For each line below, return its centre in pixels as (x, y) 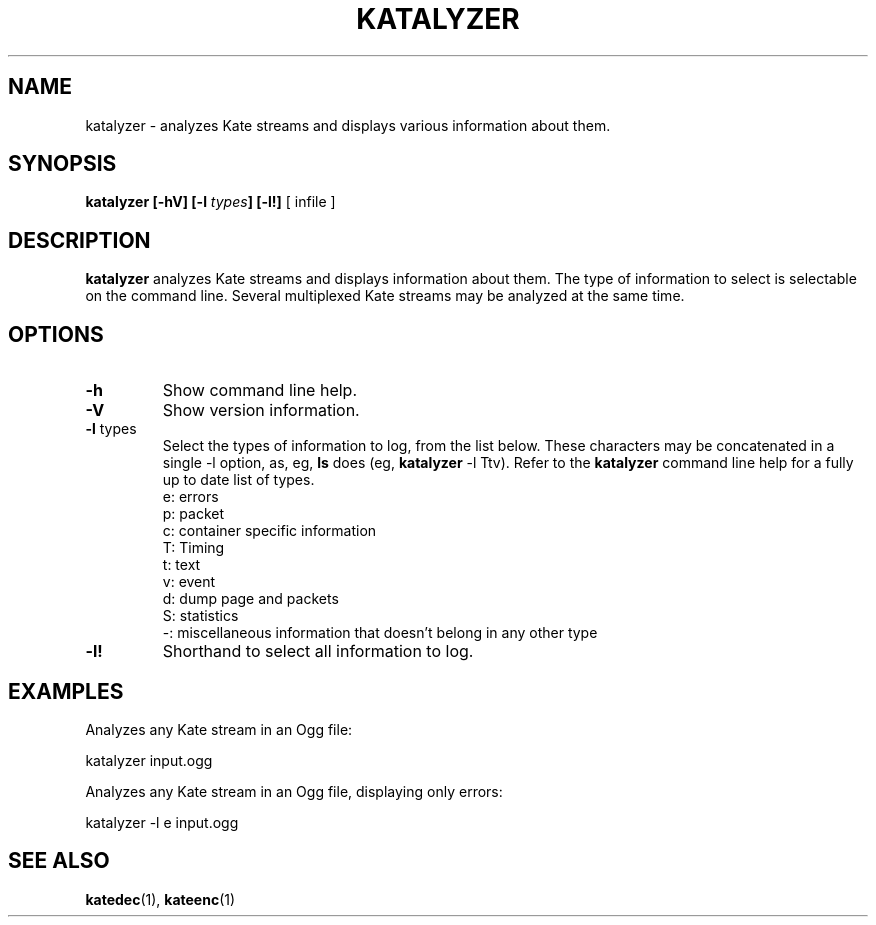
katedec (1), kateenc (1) (160, 899)
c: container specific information (269, 531)
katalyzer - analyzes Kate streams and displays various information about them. (348, 125)
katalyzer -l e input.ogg (162, 822)
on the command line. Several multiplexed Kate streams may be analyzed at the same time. (385, 296)
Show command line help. (260, 390)
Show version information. (261, 410)
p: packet (193, 514)
